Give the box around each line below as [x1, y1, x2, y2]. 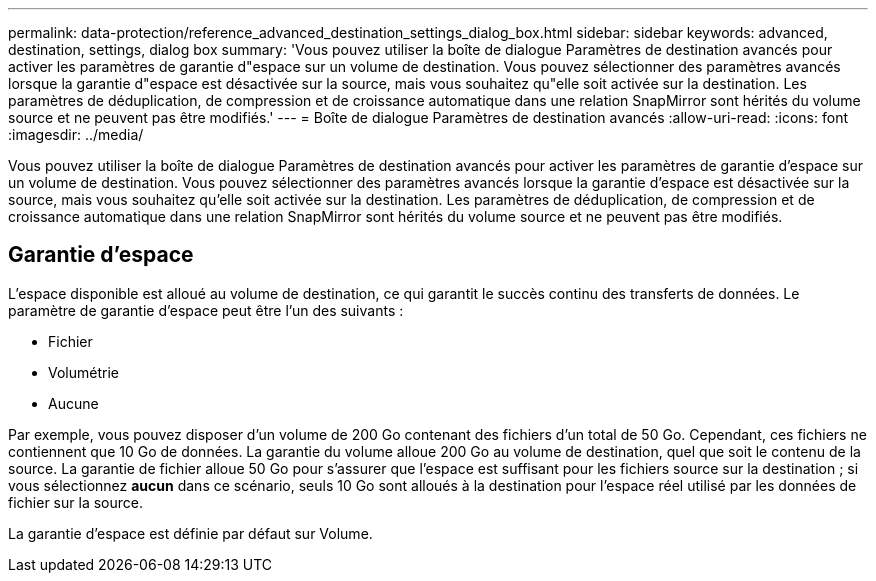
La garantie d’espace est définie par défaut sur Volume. [8, 524, 373, 542]
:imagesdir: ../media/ [8, 126, 144, 143]
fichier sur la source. [8, 493, 143, 511]
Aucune [48, 394, 99, 412]
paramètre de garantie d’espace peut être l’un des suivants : [8, 301, 404, 319]
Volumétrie [48, 363, 119, 381]
